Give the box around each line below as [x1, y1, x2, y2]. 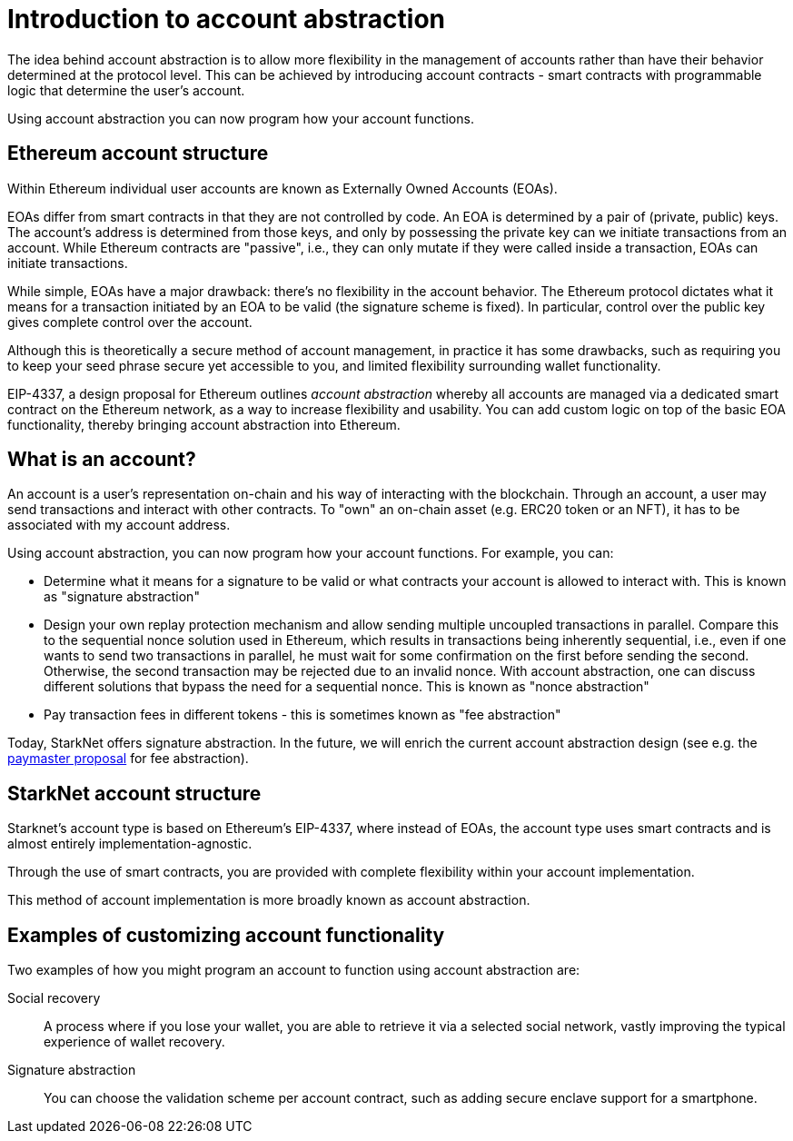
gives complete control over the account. [7, 313, 253, 330]
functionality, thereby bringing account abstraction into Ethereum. [7, 416, 401, 432]
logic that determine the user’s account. [7, 82, 245, 98]
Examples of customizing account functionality [7, 923, 445, 947]
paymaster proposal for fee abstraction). [7, 750, 249, 767]
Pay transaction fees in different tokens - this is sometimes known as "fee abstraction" [44, 707, 561, 723]
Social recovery [7, 990, 101, 1007]
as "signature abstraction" [44, 589, 200, 605]
